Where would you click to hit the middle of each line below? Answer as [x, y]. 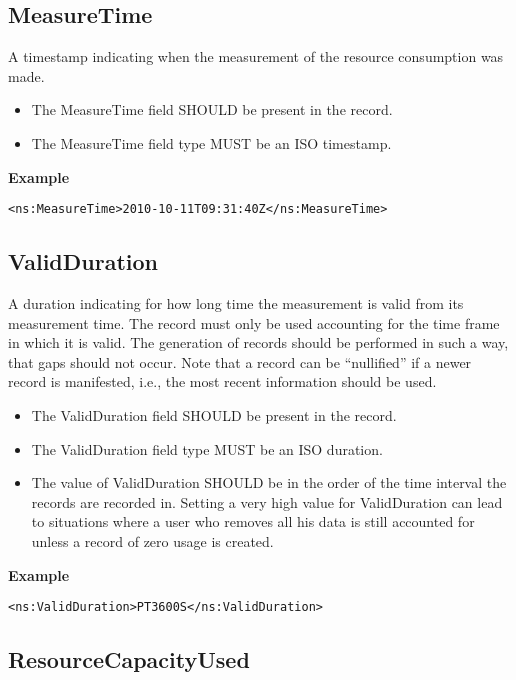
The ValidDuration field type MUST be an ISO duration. [207, 448]
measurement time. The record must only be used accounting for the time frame [254, 322]
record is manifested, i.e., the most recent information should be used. [222, 381]
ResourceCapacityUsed [129, 659]
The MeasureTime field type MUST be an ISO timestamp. [211, 142]
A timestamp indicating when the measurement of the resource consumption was [256, 56]
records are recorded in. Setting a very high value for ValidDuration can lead [267, 501]
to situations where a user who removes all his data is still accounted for [253, 521]
